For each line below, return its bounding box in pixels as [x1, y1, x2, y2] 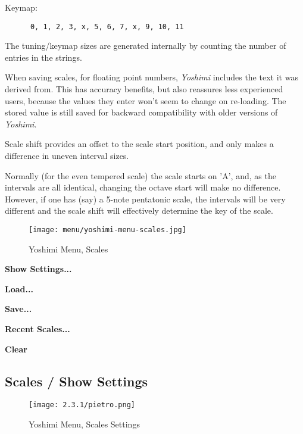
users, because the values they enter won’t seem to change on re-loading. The [5, 94, 286, 107]
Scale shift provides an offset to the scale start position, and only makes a [5, 138, 274, 150]
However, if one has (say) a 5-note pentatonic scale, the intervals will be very [5, 192, 286, 205]
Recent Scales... [5, 323, 70, 335]
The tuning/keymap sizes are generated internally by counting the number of [5, 39, 286, 52]
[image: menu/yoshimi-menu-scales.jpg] [29, 225, 186, 234]
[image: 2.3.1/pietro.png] [29, 401, 135, 410]
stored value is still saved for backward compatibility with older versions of [5, 106, 278, 118]
